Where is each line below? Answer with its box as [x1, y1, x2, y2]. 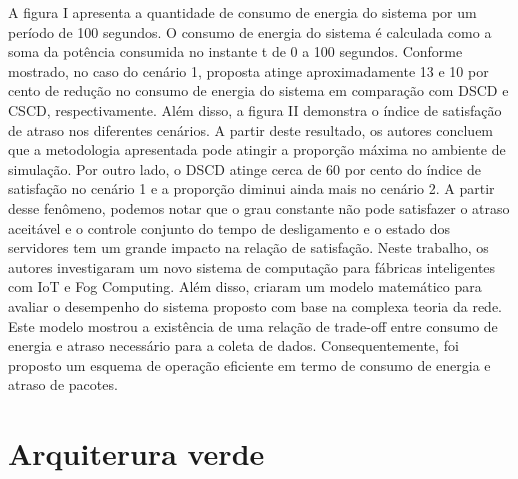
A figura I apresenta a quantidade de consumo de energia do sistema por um [8, 2, 477, 22]
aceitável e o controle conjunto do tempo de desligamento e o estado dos [8, 217, 450, 238]
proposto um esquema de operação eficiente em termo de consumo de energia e [8, 354, 491, 375]
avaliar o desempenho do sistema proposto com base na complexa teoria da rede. [8, 295, 502, 316]
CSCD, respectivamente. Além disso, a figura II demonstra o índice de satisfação [8, 99, 502, 120]
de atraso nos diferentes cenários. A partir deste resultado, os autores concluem [8, 119, 494, 140]
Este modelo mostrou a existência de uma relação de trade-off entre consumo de [8, 315, 498, 336]
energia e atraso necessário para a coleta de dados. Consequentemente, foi [8, 335, 459, 356]
